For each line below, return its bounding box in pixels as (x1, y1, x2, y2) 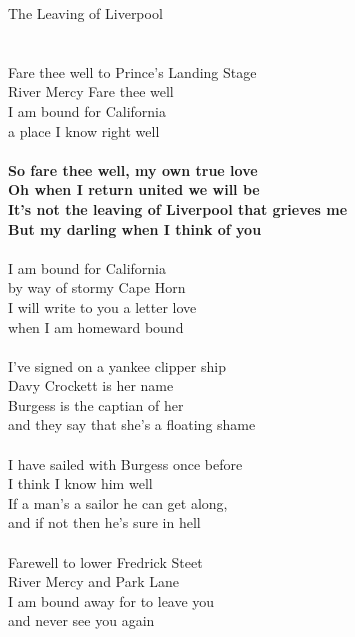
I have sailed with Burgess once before (8, 453, 243, 474)
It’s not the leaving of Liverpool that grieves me (8, 198, 348, 219)
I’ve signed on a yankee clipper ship (8, 355, 226, 376)
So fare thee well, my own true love (8, 159, 258, 180)
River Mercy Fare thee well (8, 81, 174, 102)
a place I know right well (8, 120, 160, 141)
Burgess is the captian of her (8, 394, 184, 415)
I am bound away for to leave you (8, 590, 215, 611)
